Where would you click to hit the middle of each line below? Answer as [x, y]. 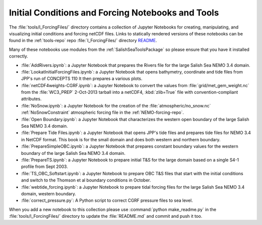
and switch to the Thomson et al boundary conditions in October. [86, 180]
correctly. [19, 56]
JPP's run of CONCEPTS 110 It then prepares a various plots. [82, 79]
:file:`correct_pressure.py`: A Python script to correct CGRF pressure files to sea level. [107, 200]
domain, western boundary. [49, 194]
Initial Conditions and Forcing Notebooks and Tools [114, 13]
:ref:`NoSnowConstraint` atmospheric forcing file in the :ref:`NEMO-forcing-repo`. [103, 112]
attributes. [31, 99]
